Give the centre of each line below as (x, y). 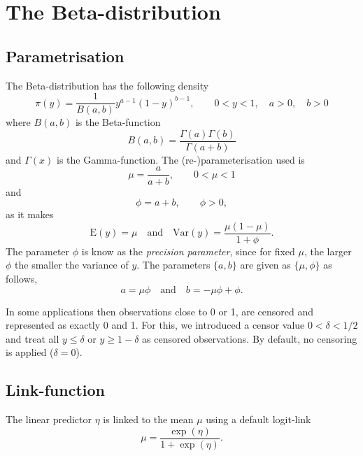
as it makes (30, 214)
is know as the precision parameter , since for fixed (188, 251)
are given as (265, 265)
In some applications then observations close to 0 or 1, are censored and (160, 311)
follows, (22, 278)
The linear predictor (49, 419)
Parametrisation (65, 56)
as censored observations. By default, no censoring (250, 338)
